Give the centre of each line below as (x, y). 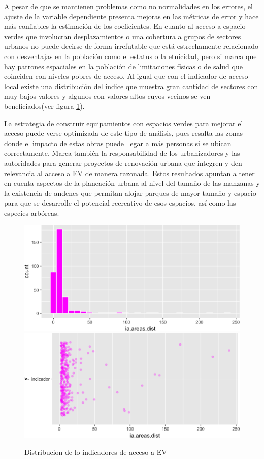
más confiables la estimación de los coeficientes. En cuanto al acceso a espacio (125, 26)
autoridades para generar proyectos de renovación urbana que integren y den (123, 163)
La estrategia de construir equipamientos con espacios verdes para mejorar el (124, 123)
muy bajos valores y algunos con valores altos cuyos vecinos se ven (107, 96)
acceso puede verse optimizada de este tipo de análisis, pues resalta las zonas (124, 133)
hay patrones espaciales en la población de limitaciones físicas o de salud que (123, 66)
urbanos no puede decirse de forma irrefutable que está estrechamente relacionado (131, 46)
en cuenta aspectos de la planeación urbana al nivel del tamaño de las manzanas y (132, 183)
